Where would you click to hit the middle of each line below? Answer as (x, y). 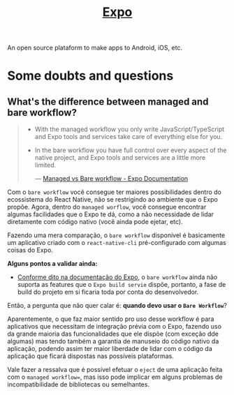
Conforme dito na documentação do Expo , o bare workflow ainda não (117, 277)
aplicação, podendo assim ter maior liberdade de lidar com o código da (110, 349)
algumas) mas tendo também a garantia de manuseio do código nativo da (113, 341)
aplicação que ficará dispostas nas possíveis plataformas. (91, 356)
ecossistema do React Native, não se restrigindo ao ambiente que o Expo (112, 200)
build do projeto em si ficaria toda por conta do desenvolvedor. (108, 292)
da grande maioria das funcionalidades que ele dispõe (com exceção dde (113, 334)
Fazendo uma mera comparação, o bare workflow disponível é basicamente (116, 235)
